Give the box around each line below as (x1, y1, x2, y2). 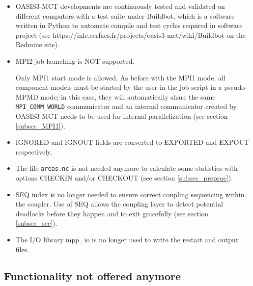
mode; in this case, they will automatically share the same (40, 91, 216, 102)
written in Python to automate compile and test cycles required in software (15, 20, 243, 30)
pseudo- (224, 82, 247, 92)
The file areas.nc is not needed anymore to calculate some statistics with (15, 163, 238, 173)
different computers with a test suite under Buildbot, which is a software (15, 10, 235, 21)
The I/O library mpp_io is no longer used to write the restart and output (15, 234, 239, 244)
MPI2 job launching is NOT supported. (15, 55, 135, 66)
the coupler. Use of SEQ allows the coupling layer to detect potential (15, 199, 223, 209)
